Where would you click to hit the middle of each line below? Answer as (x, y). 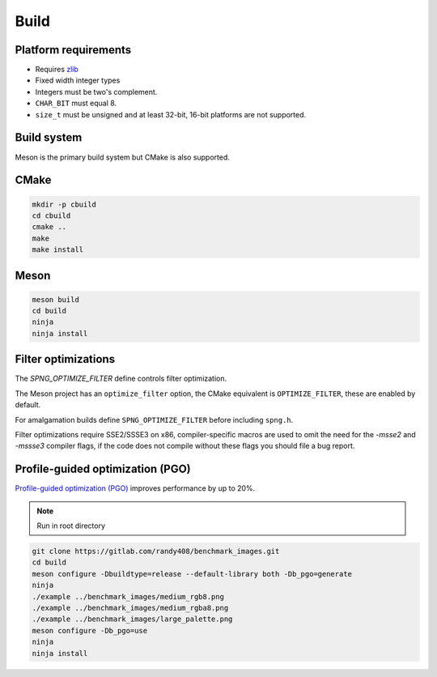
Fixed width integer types (78, 80)
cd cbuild (51, 215)
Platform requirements (73, 50)
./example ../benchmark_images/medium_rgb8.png (128, 596)
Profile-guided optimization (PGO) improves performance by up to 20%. (135, 488)
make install (58, 250)
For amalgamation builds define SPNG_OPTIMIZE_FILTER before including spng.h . (154, 419)
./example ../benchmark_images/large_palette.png (132, 619)
